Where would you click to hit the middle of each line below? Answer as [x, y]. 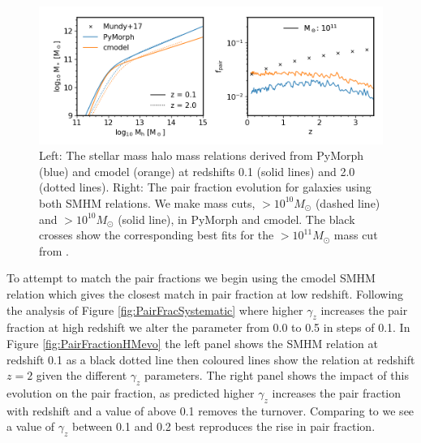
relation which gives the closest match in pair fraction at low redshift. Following [205, 293]
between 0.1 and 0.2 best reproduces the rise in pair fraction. [224, 426]
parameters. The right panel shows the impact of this [277, 375]
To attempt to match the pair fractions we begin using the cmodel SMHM [191, 278]
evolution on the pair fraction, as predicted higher [131, 392]
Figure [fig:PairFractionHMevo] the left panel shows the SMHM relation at [192, 343]
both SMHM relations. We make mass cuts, [147, 202]
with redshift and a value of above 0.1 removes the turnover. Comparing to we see [210, 410]
